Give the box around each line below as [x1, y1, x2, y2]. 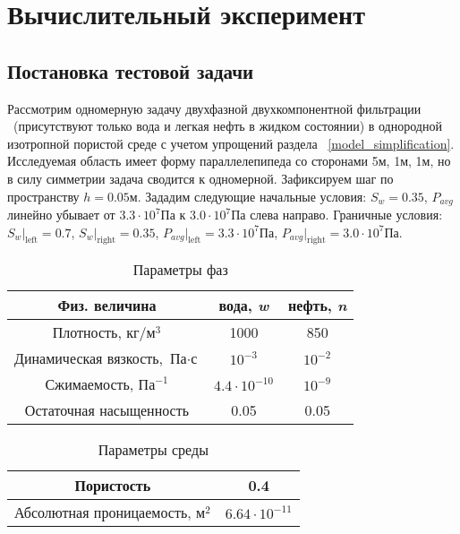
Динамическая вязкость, [14, 348, 164, 369]
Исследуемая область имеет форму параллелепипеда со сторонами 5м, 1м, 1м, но [7, 151, 451, 170]
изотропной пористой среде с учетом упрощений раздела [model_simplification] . [7, 133, 455, 152]
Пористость [74, 475, 151, 496]
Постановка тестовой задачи [7, 56, 254, 84]
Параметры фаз [132, 259, 228, 280]
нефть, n [287, 295, 347, 316]
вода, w [218, 295, 269, 316]
